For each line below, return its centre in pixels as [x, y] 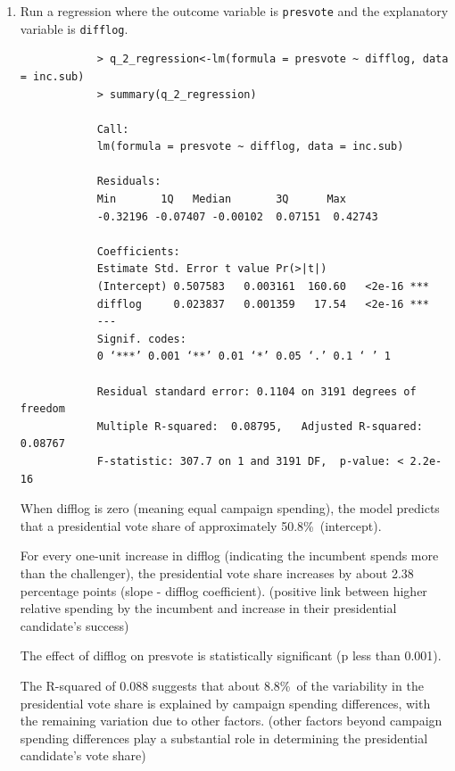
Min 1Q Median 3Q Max [221, 199]
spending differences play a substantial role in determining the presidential [224, 738]
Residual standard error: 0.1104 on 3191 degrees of [256, 391]
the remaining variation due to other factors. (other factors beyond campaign [231, 721]
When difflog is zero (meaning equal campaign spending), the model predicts [230, 508]
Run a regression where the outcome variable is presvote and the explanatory [234, 11]
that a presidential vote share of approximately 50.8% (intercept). [201, 525]
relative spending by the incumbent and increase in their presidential [208, 608]
